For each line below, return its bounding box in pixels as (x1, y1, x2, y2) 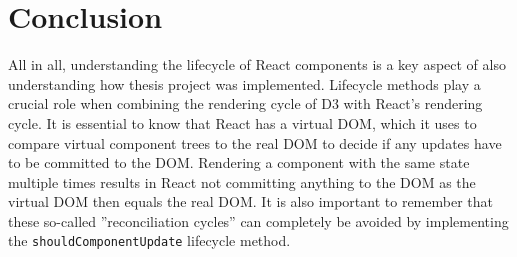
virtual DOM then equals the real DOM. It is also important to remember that (8, 191, 493, 212)
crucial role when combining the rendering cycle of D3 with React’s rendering (8, 93, 483, 114)
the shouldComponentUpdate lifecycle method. (8, 230, 291, 251)
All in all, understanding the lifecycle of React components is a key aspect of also (8, 54, 506, 75)
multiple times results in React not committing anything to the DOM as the (8, 171, 476, 192)
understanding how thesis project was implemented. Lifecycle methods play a (8, 73, 481, 94)
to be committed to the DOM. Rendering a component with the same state (8, 152, 470, 173)
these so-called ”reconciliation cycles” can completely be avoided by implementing (8, 210, 509, 231)
